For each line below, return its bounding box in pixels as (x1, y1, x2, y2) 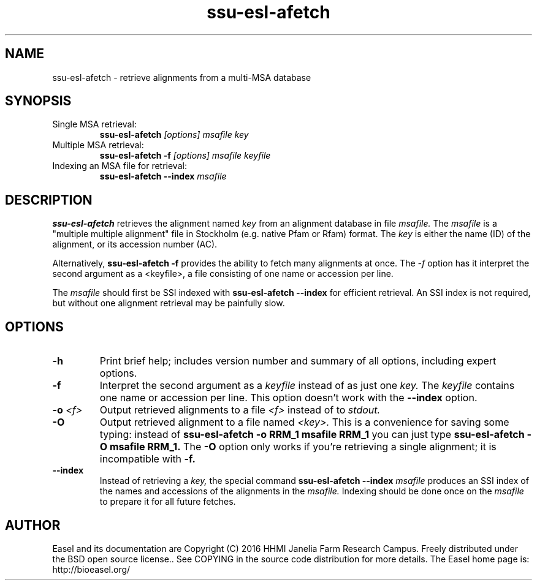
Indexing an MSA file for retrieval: (52, 160, 187, 172)
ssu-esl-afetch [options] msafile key (99, 129, 249, 140)
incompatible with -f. (99, 453, 196, 466)
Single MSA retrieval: (52, 119, 137, 130)
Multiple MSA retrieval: (52, 140, 144, 151)
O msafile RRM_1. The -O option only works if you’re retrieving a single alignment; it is (99, 440, 497, 453)
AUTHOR (5, 517, 61, 533)
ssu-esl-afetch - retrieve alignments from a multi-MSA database (52, 72, 311, 83)
